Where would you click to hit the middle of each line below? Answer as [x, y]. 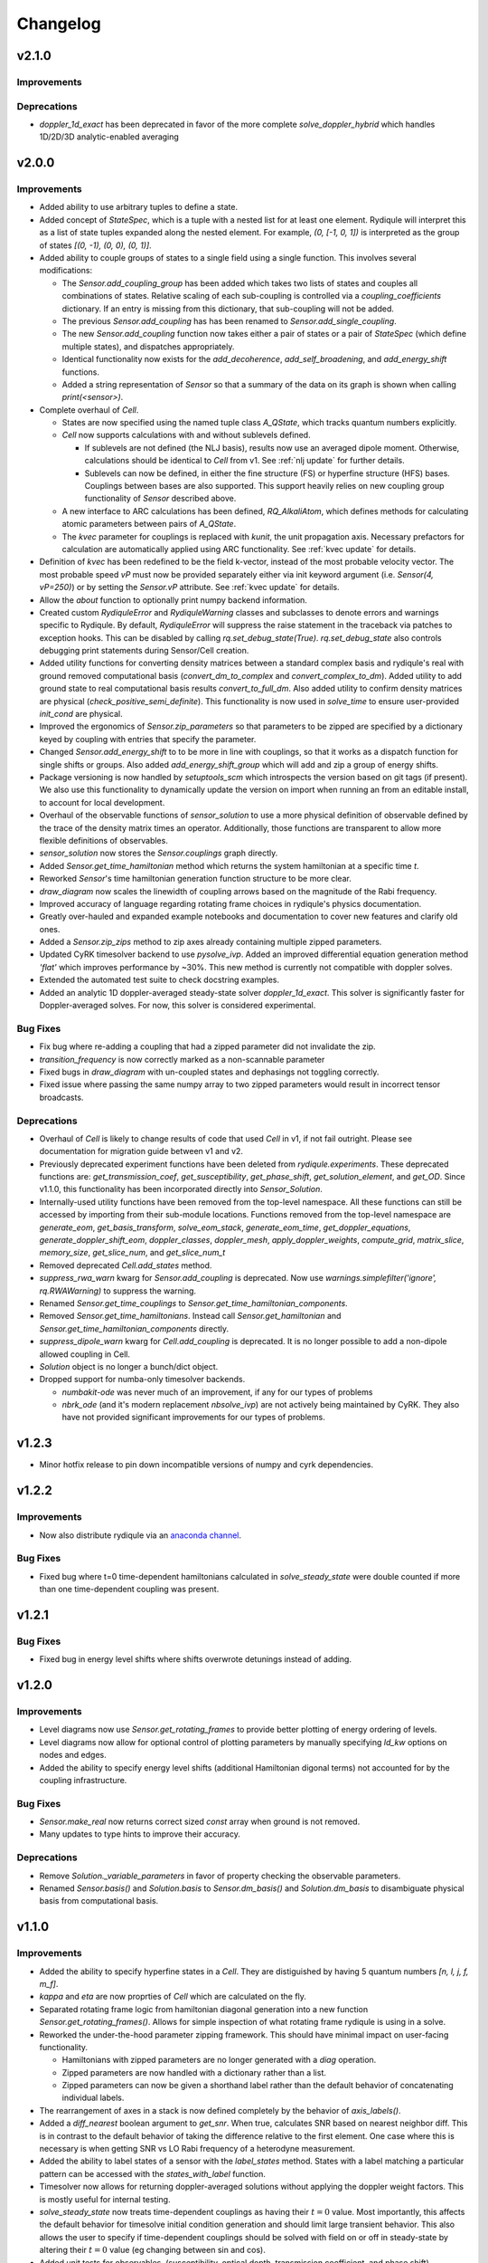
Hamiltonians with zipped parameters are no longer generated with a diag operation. [219, 2060]
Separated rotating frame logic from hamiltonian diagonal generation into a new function [204, 2009]
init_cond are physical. [81, 714]
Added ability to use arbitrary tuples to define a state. [139, 207]
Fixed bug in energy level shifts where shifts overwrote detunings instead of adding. [196, 1659]
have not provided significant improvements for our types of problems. [193, 1418]
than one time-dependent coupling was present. [129, 1590]
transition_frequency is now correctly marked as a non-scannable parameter [182, 1059]
